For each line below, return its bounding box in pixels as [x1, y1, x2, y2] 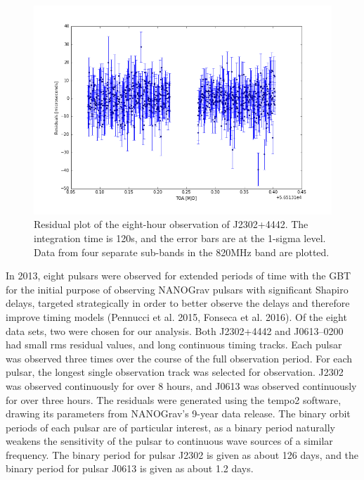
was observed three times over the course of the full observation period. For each [6, 350, 353, 365]
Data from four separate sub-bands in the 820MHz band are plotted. [34, 244, 330, 259]
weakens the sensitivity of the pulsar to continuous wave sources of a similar [6, 434, 333, 448]
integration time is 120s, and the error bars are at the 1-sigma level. [34, 230, 326, 245]
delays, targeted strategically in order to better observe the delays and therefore [6, 296, 350, 310]
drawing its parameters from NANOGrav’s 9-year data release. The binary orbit [6, 406, 351, 421]
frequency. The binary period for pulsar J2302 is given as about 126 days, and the [6, 447, 359, 462]
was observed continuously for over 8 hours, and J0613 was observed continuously [6, 378, 357, 393]
